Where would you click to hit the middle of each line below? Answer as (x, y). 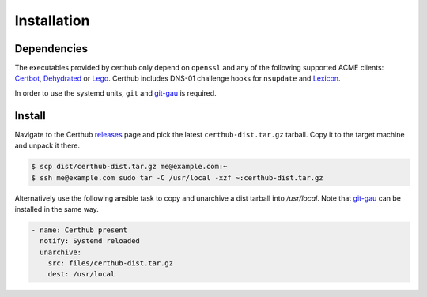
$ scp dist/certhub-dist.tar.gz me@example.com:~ (129, 167)
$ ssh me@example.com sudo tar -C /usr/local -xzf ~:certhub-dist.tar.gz (177, 177)
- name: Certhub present (79, 230)
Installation (52, 21)
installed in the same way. (57, 209)
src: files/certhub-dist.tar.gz (111, 263)
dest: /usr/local (81, 274)
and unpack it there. (47, 145)
